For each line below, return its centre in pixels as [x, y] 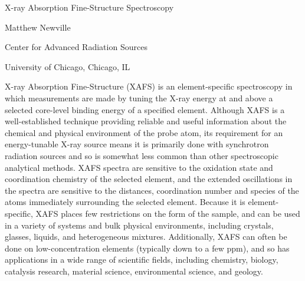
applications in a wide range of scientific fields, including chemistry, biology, [142, 259]
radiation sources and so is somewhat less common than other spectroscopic [142, 155]
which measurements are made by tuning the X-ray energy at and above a [139, 97]
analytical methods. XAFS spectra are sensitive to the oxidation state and [139, 167]
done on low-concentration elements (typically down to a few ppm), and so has [147, 248]
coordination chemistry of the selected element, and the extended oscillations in [149, 179]
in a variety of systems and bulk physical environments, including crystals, [139, 225]
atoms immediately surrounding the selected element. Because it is [125, 202]
